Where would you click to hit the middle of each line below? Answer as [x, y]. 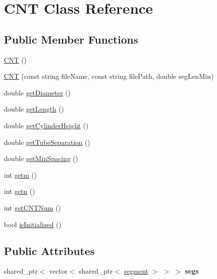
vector [58, 271]
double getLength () [34, 109]
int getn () [20, 191]
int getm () [21, 174]
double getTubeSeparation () [47, 142]
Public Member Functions [71, 39]
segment [136, 271]
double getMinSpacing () [41, 158]
